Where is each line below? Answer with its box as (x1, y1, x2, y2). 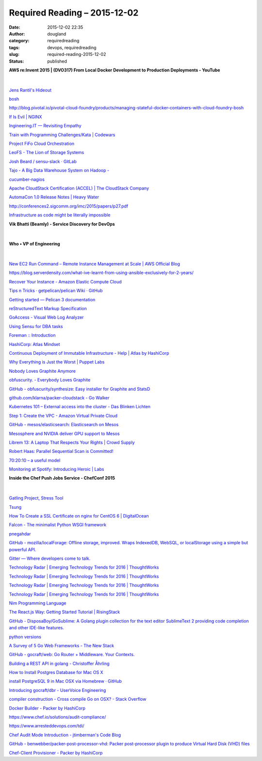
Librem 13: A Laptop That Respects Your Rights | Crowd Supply (9, 439, 135, 445)
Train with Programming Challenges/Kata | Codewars (9, 132, 115, 138)
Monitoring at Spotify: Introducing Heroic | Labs (9, 467, 104, 472)
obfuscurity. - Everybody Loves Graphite (9, 377, 91, 383)
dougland (47, 31, 66, 36)
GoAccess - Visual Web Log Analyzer (9, 314, 84, 320)
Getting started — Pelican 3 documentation (9, 296, 96, 302)
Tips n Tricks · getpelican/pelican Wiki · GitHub (9, 288, 103, 294)
